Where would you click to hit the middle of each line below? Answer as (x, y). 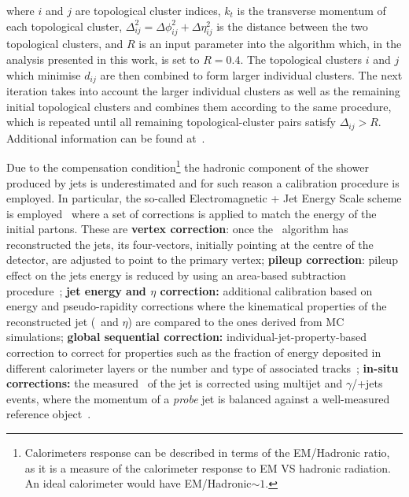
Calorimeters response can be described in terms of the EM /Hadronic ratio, (207, 452)
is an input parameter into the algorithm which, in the (270, 44)
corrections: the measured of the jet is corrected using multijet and (175, 383)
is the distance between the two (292, 26)
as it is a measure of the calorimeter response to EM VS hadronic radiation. (208, 467)
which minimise (44, 74)
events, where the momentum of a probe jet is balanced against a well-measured (198, 398)
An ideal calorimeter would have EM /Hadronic (138, 483)
